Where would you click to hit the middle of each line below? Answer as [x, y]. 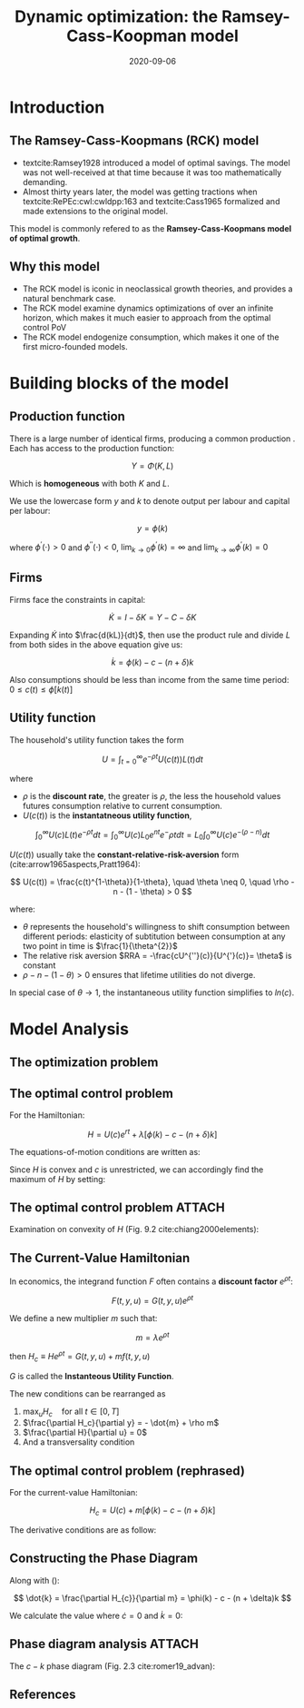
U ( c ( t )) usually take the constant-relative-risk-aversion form [124, 854]
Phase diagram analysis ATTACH [104, 1644]
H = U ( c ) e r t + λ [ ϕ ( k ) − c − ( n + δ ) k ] [152, 1133]
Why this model [54, 267]
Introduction [57, 107]
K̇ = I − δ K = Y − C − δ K [152, 617]
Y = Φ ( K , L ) [152, 466]
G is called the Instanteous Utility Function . [92, 1376]
